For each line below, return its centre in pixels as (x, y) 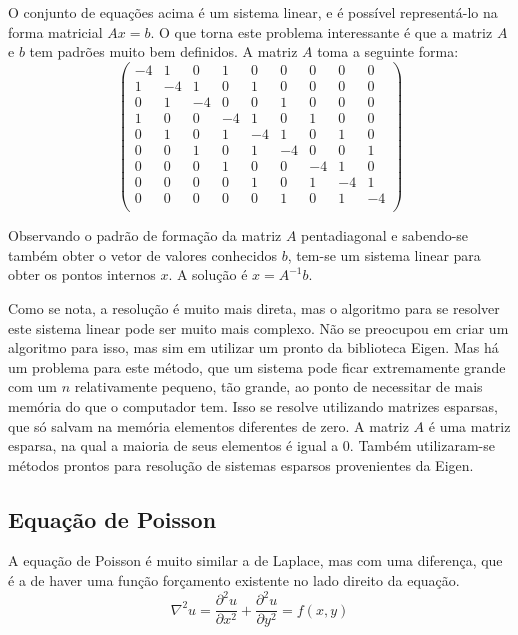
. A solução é (208, 274)
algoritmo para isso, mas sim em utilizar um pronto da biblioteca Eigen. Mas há (253, 347)
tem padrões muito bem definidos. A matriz (163, 51)
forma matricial (55, 31)
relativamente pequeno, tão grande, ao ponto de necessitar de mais (278, 386)
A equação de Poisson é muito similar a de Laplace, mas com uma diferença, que (255, 560)
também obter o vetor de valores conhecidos (142, 254)
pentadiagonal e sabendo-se (385, 235)
